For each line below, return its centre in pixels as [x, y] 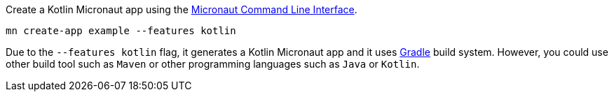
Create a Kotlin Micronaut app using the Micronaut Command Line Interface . [182, 9]
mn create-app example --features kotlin [121, 31]
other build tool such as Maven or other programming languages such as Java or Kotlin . [213, 64]
